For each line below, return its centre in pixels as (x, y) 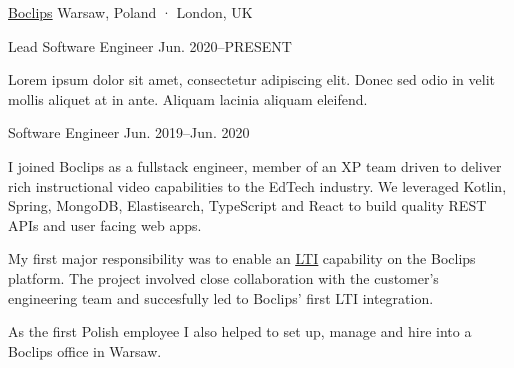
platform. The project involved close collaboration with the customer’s (223, 277)
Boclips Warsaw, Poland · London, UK (130, 12)
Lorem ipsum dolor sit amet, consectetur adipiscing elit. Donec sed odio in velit (251, 79)
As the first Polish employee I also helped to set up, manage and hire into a (240, 331)
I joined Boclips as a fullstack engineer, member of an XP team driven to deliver (255, 165)
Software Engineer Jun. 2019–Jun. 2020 (129, 132)
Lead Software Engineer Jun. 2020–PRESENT (150, 45)
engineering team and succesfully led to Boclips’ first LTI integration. (221, 297)
